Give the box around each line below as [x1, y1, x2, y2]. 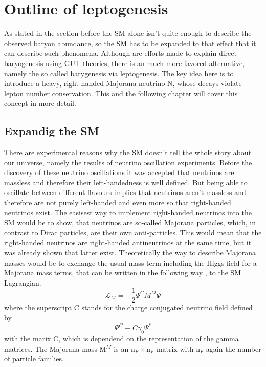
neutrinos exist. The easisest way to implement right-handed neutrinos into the [4, 207, 252, 218]
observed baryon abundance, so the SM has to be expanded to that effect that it [4, 37, 256, 48]
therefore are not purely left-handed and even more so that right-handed [4, 197, 231, 208]
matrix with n [156, 343, 201, 354]
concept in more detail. [4, 98, 76, 109]
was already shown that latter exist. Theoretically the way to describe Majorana [4, 247, 256, 258]
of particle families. [4, 353, 64, 364]
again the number [206, 343, 261, 354]
